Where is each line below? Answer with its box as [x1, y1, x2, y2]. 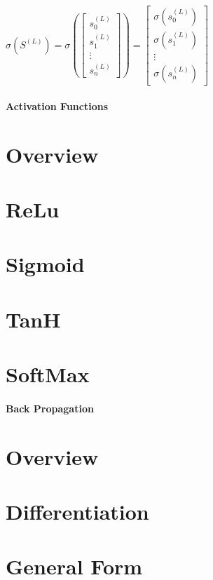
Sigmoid [6, 250, 85, 278]
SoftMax [6, 360, 90, 388]
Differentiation [6, 497, 149, 525]
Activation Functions [6, 98, 109, 113]
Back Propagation [6, 400, 94, 415]
